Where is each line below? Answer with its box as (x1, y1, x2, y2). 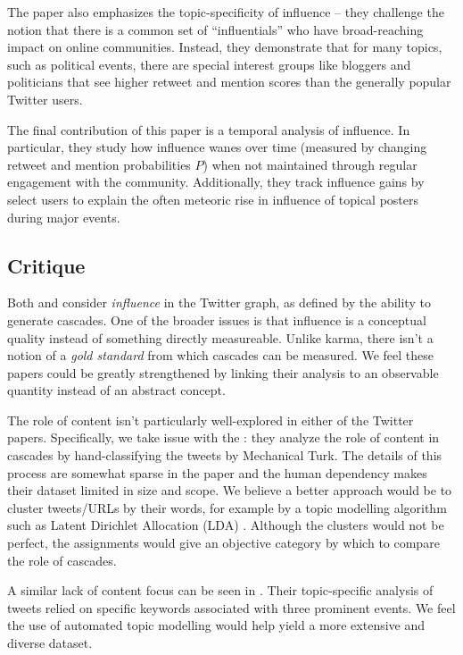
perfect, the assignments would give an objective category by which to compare (7, 533, 440, 552)
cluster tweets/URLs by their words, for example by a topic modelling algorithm (7, 498, 447, 516)
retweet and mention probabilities (7, 155, 191, 173)
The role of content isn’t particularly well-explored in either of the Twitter (7, 410, 414, 429)
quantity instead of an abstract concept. (7, 381, 226, 399)
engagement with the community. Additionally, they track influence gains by (7, 172, 425, 191)
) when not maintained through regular (203, 155, 418, 173)
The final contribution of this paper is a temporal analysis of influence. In (7, 120, 410, 139)
